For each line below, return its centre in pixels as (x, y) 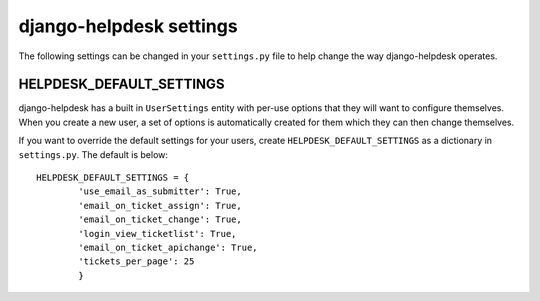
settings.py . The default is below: (93, 154)
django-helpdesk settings (128, 26)
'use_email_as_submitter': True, (160, 191)
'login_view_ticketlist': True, (157, 233)
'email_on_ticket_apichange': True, (168, 247)
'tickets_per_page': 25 (136, 261)
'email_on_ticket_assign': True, (160, 205)
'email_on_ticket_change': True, (160, 219)
